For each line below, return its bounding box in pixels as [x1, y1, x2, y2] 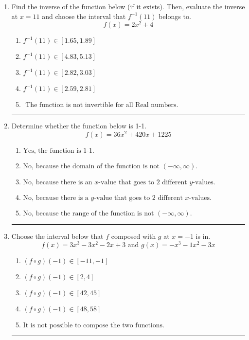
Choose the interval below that [11, 231, 104, 241]
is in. [196, 231, 211, 241]
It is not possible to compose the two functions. [23, 322, 164, 329]
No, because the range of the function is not [23, 210, 154, 217]
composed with [111, 231, 156, 241]
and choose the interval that [42, 11, 126, 21]
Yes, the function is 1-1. [23, 147, 94, 154]
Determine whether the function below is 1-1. [11, 121, 147, 131]
